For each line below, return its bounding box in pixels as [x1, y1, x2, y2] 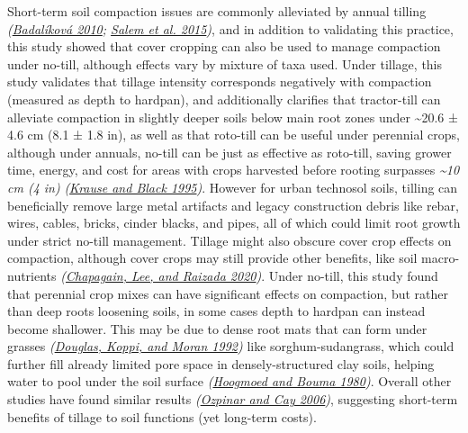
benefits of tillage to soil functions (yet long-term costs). [7, 407, 317, 426]
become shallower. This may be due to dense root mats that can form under [7, 319, 427, 338]
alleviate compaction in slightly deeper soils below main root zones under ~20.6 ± [7, 107, 458, 126]
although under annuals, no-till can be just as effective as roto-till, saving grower [7, 142, 452, 161]
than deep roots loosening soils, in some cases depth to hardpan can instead [7, 302, 426, 320]
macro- [421, 248, 460, 267]
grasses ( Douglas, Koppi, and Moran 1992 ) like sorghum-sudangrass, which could [7, 337, 454, 356]
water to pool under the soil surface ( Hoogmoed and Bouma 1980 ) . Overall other [7, 372, 452, 391]
